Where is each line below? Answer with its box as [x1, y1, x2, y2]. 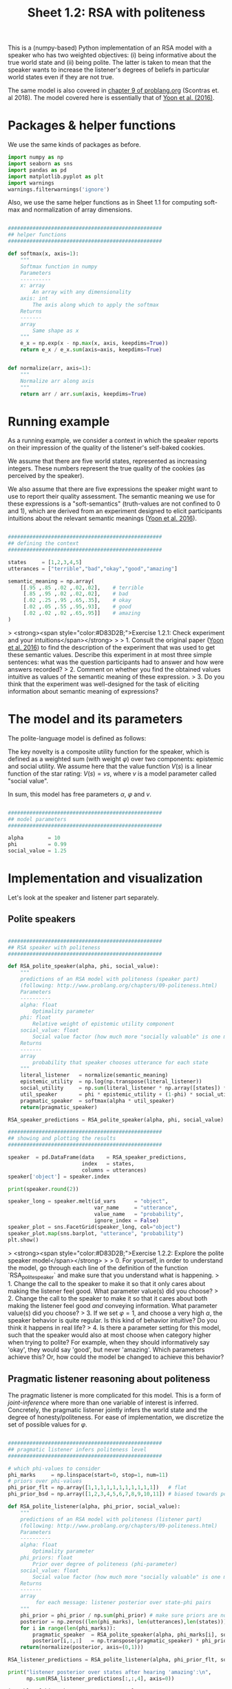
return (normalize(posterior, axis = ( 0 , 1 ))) [20, 1644, 144, 1651]
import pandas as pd [8, 167, 67, 174]
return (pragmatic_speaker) [20, 1103, 98, 1110]
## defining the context [8, 540, 79, 547]
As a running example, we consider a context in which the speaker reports [8, 436, 219, 445]
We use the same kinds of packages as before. [8, 141, 141, 149]
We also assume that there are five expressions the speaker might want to [8, 485, 218, 493]
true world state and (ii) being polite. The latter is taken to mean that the [8, 59, 212, 67]
